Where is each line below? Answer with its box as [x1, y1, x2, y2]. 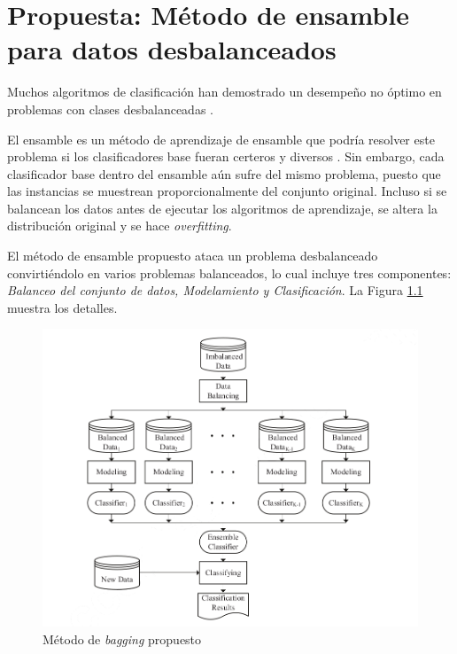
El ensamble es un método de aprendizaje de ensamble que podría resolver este [7, 129, 435, 148]
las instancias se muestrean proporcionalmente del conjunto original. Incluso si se [7, 182, 447, 200]
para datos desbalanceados [7, 31, 337, 67]
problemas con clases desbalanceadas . [7, 99, 213, 118]
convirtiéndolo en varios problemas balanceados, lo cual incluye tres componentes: [7, 263, 452, 282]
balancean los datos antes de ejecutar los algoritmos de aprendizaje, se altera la [7, 199, 438, 217]
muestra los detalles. [7, 298, 118, 316]
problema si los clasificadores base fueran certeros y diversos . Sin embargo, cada [7, 147, 445, 166]
